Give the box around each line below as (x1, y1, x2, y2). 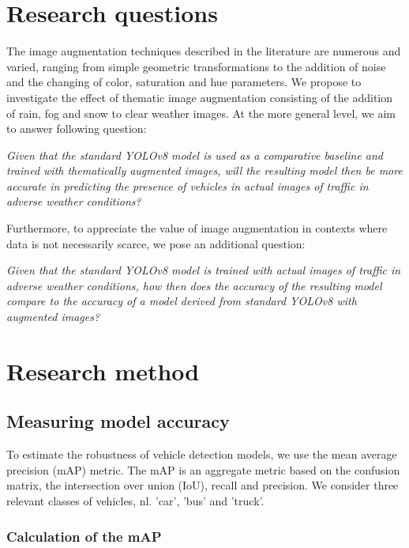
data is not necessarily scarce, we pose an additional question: (6, 235, 306, 251)
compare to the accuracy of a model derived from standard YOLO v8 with (6, 293, 357, 309)
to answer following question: (6, 120, 147, 137)
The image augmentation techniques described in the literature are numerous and (6, 43, 401, 59)
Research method (6, 354, 200, 387)
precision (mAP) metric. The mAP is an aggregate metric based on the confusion (6, 461, 400, 478)
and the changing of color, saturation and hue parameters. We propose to (6, 74, 362, 90)
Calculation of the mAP (6, 526, 162, 546)
